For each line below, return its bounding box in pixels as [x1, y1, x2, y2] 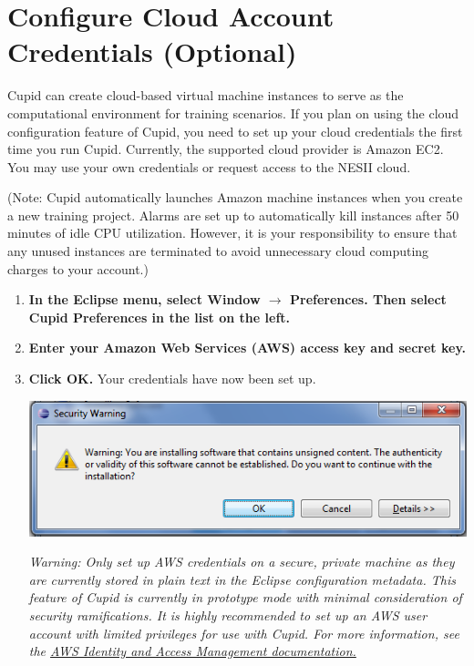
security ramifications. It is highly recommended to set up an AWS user [28, 606, 428, 625]
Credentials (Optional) [7, 33, 297, 70]
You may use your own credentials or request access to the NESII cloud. [7, 157, 411, 176]
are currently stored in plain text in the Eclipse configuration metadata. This [28, 569, 456, 589]
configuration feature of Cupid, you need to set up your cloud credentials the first [7, 121, 463, 140]
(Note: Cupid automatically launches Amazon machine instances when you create [7, 188, 463, 207]
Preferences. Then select [289, 290, 447, 309]
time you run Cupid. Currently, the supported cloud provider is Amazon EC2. [7, 139, 444, 159]
